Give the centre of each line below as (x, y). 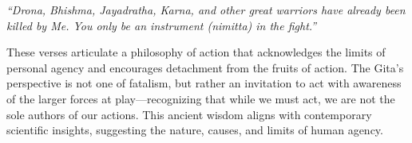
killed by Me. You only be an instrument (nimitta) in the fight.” (162, 25)
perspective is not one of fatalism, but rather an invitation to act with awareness (204, 83)
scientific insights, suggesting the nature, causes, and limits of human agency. (195, 130)
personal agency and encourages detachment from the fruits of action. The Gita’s (205, 67)
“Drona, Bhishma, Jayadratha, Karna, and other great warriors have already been (206, 10)
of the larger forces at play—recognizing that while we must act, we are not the (201, 98)
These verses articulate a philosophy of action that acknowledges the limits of (196, 52)
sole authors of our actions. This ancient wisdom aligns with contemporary (189, 114)
